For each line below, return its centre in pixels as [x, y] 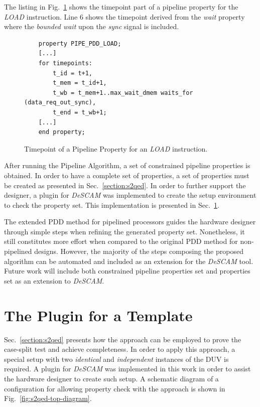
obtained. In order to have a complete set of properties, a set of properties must [127, 175]
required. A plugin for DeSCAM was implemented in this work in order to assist [127, 369]
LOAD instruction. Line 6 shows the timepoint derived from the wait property [124, 16]
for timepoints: [66, 63]
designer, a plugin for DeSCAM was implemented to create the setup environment [130, 195]
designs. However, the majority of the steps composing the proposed [139, 251]
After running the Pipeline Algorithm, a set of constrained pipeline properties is [127, 165]
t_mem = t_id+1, [80, 83]
